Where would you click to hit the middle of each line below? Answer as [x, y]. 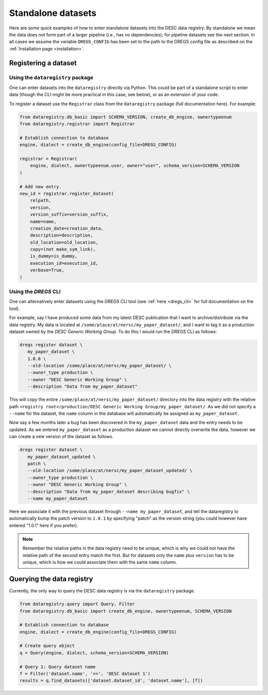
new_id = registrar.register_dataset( [67, 193]
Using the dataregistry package [51, 77]
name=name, [43, 221]
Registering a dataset [43, 63]
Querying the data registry [51, 579]
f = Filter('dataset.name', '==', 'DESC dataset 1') [85, 674]
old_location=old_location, [64, 242]
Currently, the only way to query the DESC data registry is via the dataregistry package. [102, 591]
